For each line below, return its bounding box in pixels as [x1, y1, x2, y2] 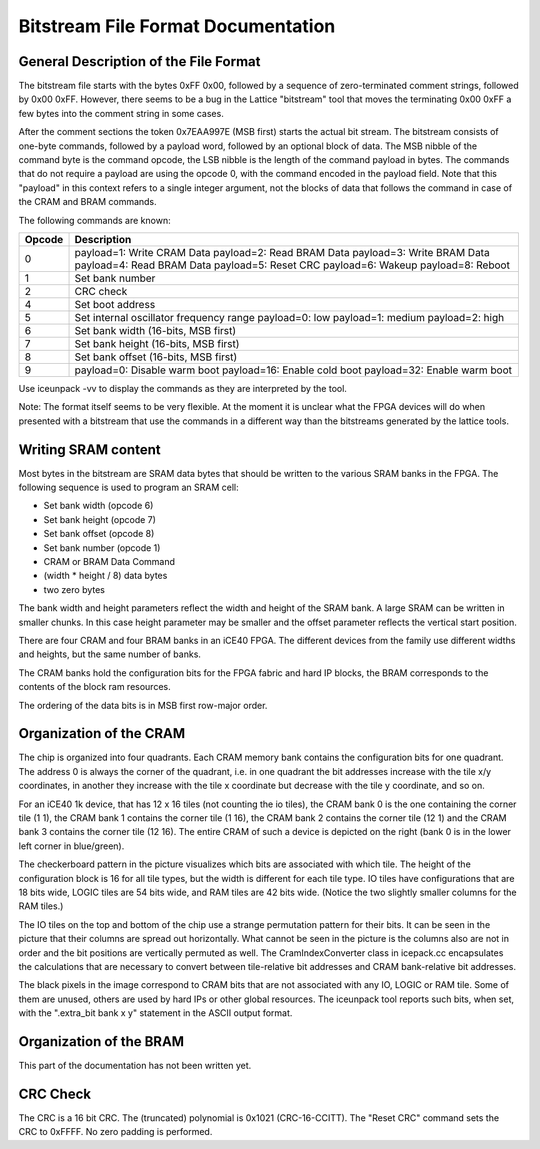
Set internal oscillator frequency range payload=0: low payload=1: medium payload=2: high [74, 310, 505, 324]
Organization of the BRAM [18, 1033, 185, 1050]
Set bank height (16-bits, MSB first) [74, 336, 240, 350]
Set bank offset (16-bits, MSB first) [74, 350, 238, 364]
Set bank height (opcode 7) [43, 513, 157, 525]
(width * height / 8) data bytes [43, 570, 168, 582]
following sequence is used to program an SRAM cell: [18, 481, 239, 494]
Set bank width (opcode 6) [43, 500, 154, 512]
